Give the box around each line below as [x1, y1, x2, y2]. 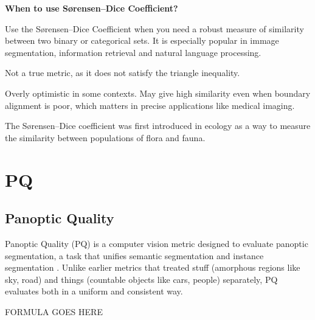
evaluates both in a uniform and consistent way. [5, 285, 183, 297]
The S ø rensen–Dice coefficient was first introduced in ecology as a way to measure [5, 119, 311, 132]
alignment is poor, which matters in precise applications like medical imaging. [5, 99, 295, 111]
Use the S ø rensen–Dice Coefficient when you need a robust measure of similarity [5, 22, 304, 35]
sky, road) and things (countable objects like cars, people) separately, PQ [5, 273, 278, 285]
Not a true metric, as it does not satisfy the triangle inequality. [5, 66, 240, 79]
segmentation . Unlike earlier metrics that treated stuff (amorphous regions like [5, 261, 300, 274]
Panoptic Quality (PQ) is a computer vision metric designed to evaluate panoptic [5, 237, 308, 249]
